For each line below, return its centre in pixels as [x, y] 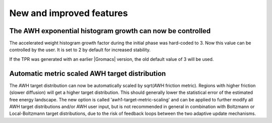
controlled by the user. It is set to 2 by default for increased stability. [80, 50]
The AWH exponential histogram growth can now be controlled [110, 31]
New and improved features [69, 13]
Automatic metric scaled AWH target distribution [88, 74]
